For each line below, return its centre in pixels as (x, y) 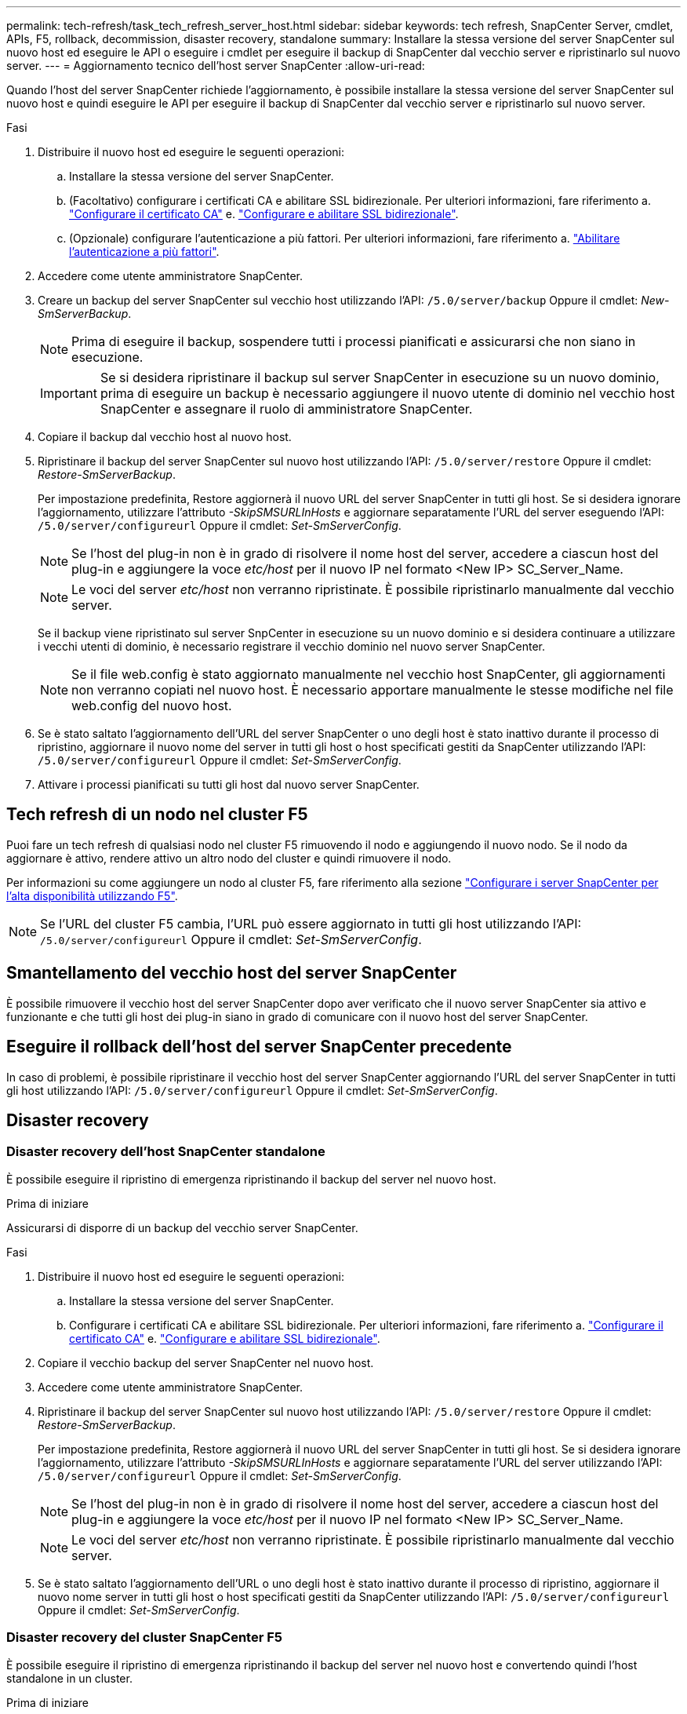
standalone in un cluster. (69, 1678)
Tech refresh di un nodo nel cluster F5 (157, 815)
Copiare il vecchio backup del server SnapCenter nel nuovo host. (206, 1362)
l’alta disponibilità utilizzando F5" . (92, 895)
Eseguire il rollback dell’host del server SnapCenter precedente (259, 1047)
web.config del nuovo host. (152, 706)
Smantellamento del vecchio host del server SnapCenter (232, 973)
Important (69, 393)
